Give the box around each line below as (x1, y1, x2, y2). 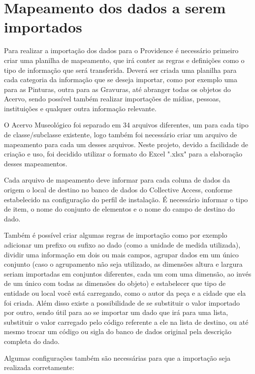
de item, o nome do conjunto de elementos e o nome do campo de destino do (4, 204, 235, 214)
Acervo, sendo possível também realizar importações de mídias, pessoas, (4, 93, 221, 104)
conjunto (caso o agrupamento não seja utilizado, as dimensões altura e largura (4, 259, 243, 269)
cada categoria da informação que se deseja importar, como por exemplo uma (4, 74, 237, 85)
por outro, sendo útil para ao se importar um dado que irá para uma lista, (4, 307, 228, 317)
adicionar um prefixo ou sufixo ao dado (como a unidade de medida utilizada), (4, 240, 241, 249)
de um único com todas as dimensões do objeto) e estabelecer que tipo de (4, 278, 226, 288)
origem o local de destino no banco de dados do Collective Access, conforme (4, 185, 232, 195)
